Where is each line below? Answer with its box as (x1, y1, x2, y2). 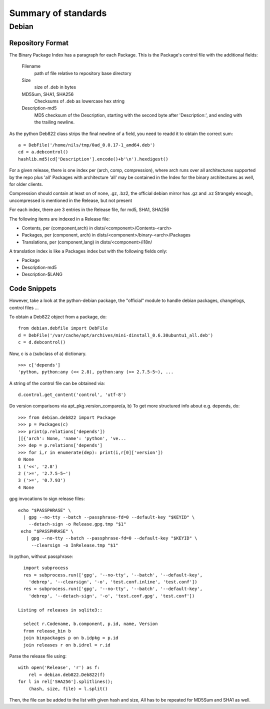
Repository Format (9, 38, 68, 47)
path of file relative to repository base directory (34, 70, 132, 76)
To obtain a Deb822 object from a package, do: (9, 313, 107, 319)
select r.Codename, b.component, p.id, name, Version (23, 621, 158, 627)
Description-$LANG (21, 271, 62, 277)
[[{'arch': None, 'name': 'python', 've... (18, 435, 126, 441)
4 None (18, 484, 34, 490)
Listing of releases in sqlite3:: (18, 607, 102, 612)
